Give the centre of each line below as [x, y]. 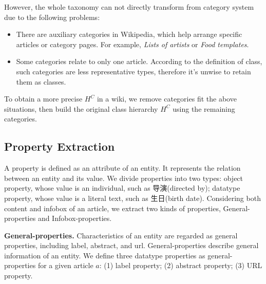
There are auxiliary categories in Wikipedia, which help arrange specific [129, 34]
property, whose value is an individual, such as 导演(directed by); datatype [122, 188]
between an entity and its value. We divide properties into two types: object [124, 178]
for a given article [65, 265]
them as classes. [41, 81]
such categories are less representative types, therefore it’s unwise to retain [134, 71]
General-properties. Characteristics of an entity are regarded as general [121, 235]
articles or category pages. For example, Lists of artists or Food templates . [132, 44]
